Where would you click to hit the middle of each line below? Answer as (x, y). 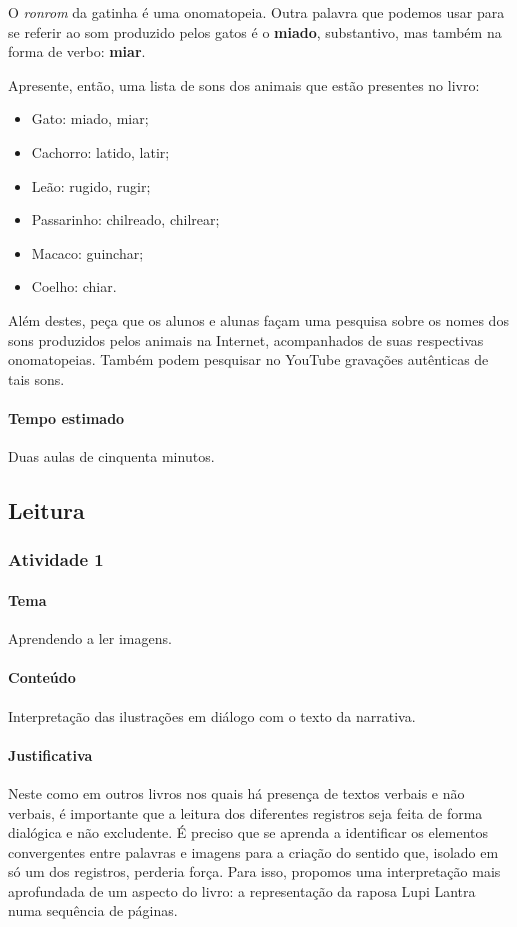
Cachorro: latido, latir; (100, 151)
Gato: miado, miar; (90, 118)
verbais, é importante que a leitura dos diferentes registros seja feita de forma (245, 812)
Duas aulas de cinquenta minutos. (111, 456)
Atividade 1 (56, 559)
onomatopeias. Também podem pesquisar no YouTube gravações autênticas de (248, 359)
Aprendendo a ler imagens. (90, 638)
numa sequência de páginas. (93, 910)
